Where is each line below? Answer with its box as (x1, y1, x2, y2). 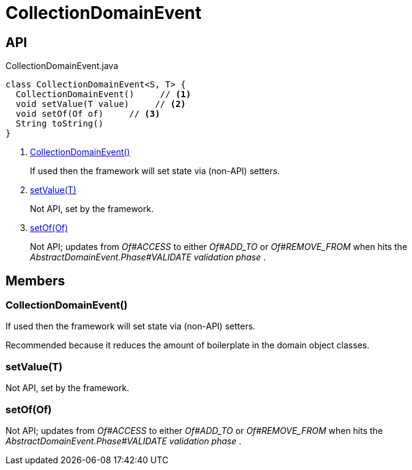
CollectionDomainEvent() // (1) (15, 89, 191, 100)
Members (6, 273, 65, 288)
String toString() (15, 119, 104, 129)
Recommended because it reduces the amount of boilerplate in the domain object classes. (6, 340, 370, 351)
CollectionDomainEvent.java (6, 61, 119, 72)
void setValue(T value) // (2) (15, 99, 186, 109)
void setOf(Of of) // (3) (15, 109, 160, 119)
